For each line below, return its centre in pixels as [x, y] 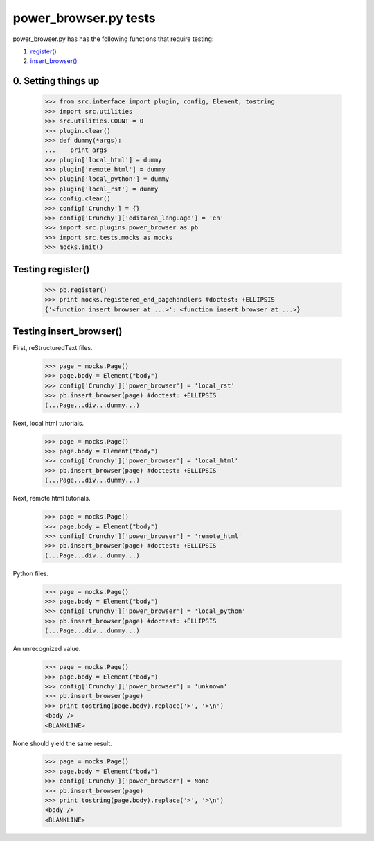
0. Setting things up [56, 81]
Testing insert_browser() [68, 331]
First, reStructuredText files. [53, 348]
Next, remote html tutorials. [52, 498]
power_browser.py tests [84, 18]
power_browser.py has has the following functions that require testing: [113, 39]
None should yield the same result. [62, 743]
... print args [76, 150]
